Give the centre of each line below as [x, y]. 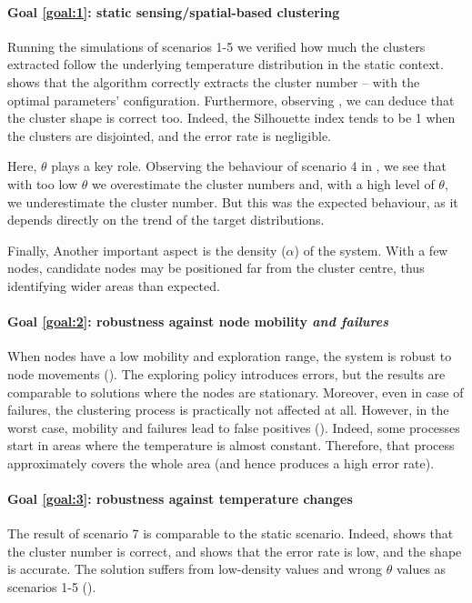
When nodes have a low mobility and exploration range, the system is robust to [230, 356]
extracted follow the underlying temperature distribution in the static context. [226, 64]
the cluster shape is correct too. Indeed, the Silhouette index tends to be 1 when [231, 118]
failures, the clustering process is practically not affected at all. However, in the [228, 410]
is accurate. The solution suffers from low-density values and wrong [195, 569]
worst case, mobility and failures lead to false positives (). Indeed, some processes [234, 427]
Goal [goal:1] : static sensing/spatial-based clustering [174, 11]
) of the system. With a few [371, 250]
